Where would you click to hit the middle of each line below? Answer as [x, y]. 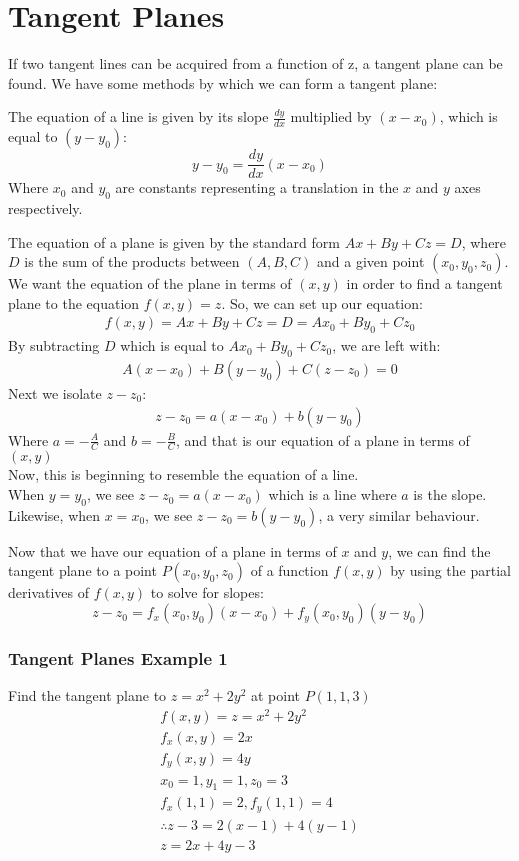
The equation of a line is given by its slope [138, 116]
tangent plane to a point [82, 570]
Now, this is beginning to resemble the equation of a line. [183, 474]
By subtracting [54, 345]
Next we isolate [55, 393]
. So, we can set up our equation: [322, 302]
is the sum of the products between [132, 261]
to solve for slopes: [207, 592]
